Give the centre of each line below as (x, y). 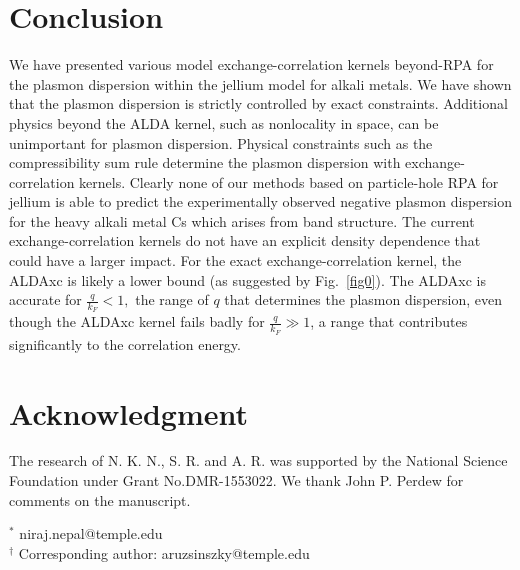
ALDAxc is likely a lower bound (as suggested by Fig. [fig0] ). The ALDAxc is (248, 279)
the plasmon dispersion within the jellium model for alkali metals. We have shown (260, 83)
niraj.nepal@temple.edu (91, 533)
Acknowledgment (128, 412)
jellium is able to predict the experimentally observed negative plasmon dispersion (260, 201)
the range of (172, 299)
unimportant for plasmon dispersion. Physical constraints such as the (221, 142)
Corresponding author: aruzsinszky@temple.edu (164, 552)
